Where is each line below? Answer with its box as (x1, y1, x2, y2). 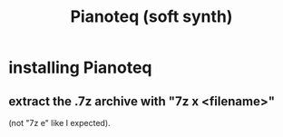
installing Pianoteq (8, 57, 152, 78)
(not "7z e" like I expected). (8, 118, 111, 128)
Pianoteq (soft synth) (70, 6, 233, 27)
